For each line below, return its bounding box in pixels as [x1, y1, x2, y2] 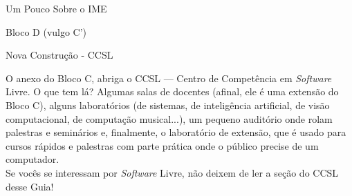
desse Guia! [6, 179, 54, 193]
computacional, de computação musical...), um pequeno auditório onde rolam [6, 111, 333, 126]
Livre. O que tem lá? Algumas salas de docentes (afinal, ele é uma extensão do [6, 84, 339, 99]
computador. [6, 152, 59, 166]
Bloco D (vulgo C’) [6, 24, 87, 39]
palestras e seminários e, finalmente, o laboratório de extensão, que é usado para [6, 125, 346, 139]
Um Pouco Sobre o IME [6, 1, 107, 15]
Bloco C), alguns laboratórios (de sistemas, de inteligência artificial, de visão [6, 97, 330, 112]
